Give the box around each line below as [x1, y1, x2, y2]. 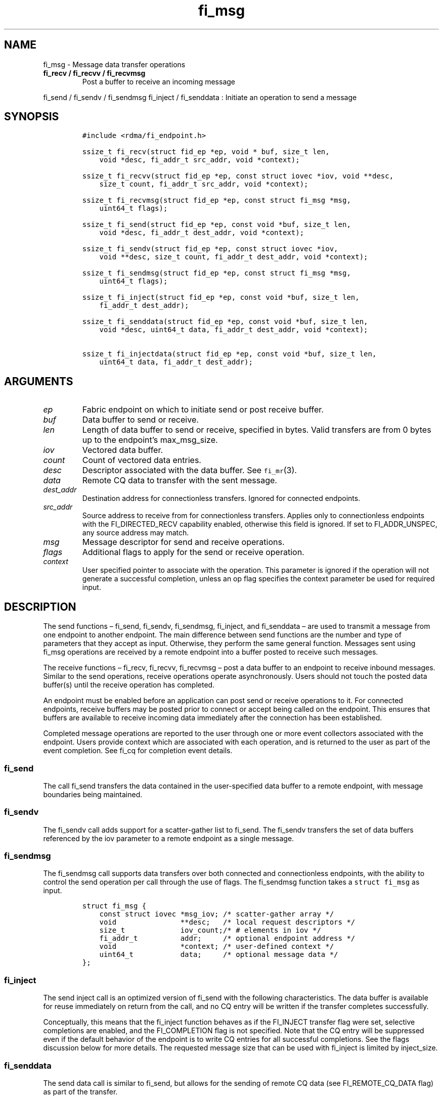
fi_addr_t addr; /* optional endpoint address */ [99, 934, 356, 943]
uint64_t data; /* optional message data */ [99, 950, 338, 959]
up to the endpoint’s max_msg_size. [82, 435, 218, 445]
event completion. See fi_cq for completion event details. [43, 746, 233, 755]
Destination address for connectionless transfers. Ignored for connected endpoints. [82, 494, 361, 503]
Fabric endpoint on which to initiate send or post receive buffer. [82, 404, 324, 415]
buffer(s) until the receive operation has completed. [43, 680, 215, 690]
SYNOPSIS [4, 110, 59, 123]
